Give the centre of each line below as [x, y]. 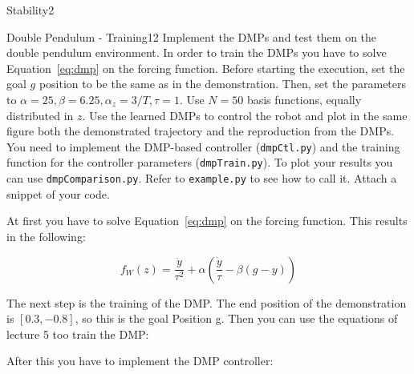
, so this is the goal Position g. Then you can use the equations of [236, 318]
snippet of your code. [58, 193]
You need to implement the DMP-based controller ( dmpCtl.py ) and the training [203, 146]
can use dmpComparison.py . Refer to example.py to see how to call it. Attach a [202, 178]
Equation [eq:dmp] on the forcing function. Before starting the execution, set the [206, 68]
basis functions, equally [304, 99]
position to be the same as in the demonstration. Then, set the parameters [223, 84]
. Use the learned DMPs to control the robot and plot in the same [245, 115]
